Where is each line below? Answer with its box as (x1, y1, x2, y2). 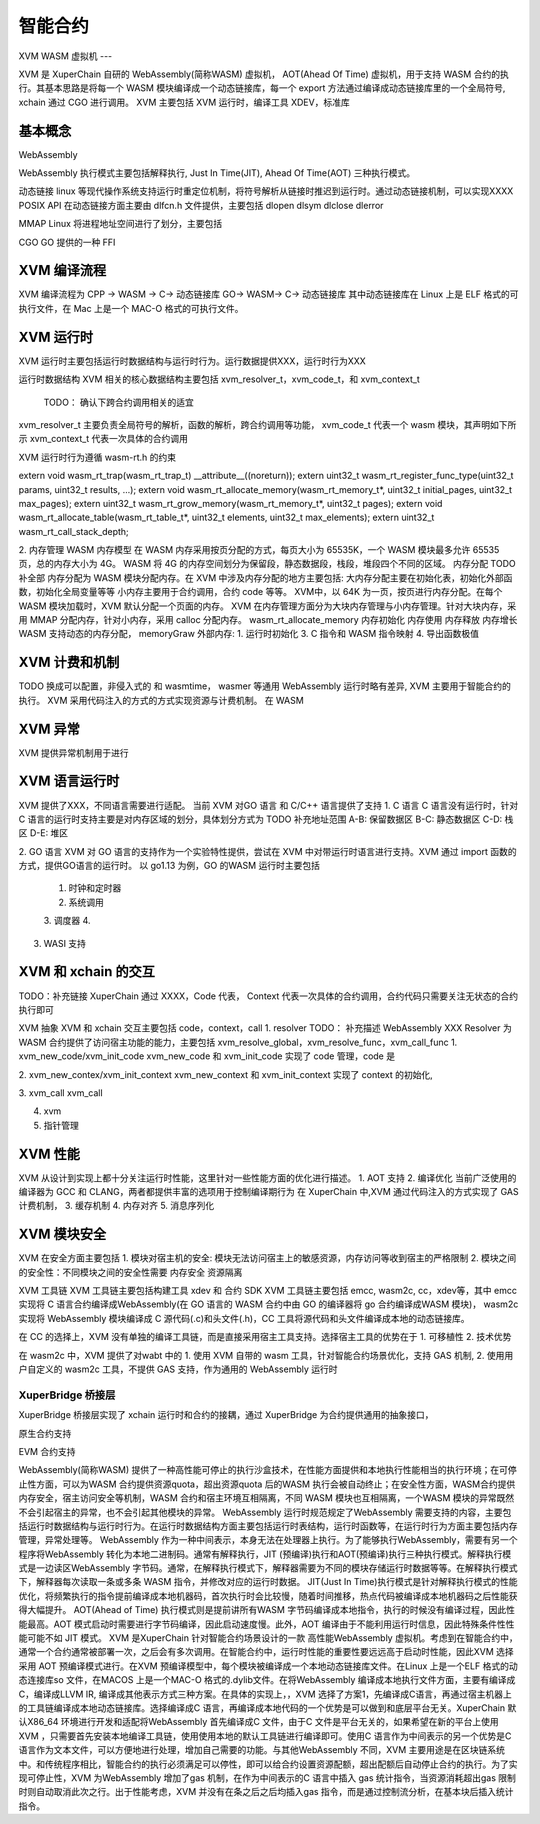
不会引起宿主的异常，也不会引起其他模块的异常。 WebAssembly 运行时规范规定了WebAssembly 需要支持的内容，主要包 (18, 1506, 512, 1518)
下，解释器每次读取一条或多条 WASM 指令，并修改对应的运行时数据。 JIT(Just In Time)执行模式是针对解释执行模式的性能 (18, 1576, 518, 1588)
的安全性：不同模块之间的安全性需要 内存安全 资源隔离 (18, 1266, 243, 1278)
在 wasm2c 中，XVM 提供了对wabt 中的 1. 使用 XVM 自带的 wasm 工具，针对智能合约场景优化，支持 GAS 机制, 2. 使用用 (18, 1349, 514, 1361)
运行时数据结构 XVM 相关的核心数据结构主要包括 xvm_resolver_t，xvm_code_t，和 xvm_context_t (18, 373, 420, 385)
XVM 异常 (18, 720, 80, 737)
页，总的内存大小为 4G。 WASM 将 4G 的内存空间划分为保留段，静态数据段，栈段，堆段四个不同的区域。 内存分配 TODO (18, 558, 516, 570)
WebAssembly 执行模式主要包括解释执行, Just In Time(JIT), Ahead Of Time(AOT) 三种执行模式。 (18, 167, 415, 179)
